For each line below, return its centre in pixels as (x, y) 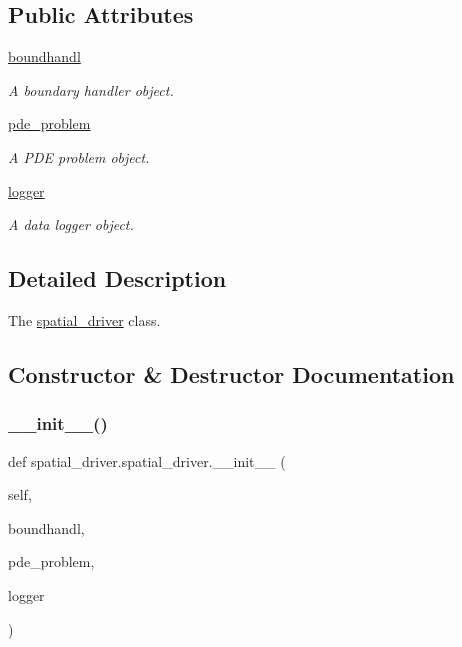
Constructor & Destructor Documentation (231, 373)
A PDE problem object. (79, 156)
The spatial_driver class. (84, 319)
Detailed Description (117, 278)
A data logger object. (71, 224)
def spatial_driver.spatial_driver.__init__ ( (147, 460)
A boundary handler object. (91, 89)
